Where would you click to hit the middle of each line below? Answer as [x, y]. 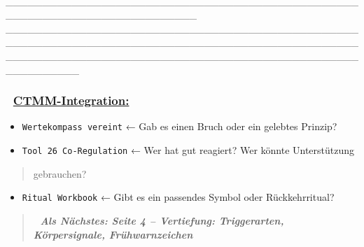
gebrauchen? [60, 173]
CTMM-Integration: [71, 100]
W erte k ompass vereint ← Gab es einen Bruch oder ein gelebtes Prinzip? [180, 126]
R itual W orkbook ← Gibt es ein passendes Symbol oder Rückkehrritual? [178, 197]
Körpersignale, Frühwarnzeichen [113, 234]
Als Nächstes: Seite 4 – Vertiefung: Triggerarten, [162, 220]
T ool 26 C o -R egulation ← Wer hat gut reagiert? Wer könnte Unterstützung [188, 150]
